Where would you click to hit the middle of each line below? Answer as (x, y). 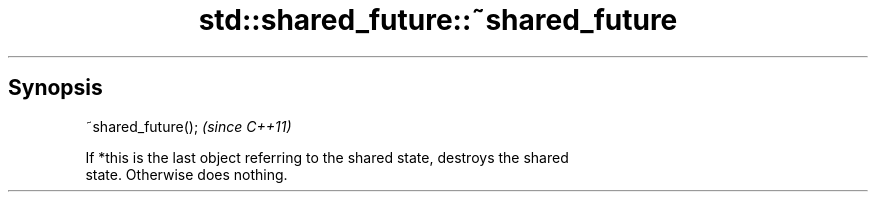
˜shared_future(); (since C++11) (188, 126)
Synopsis (55, 88)
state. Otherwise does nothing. (186, 174)
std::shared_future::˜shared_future (438, 20)
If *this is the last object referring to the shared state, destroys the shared (327, 157)
